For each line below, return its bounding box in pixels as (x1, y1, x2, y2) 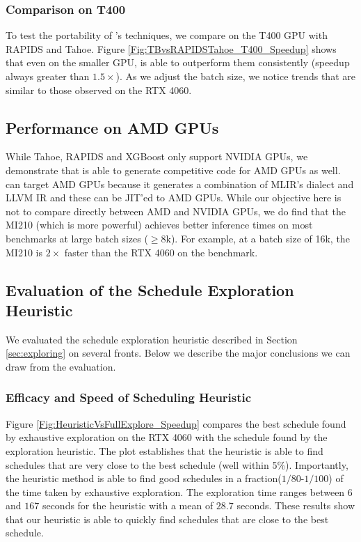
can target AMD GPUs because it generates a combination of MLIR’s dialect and (6, 176, 354, 191)
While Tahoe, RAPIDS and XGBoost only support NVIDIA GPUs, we (6, 149, 308, 164)
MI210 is (6, 245, 42, 259)
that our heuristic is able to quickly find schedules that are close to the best (6, 511, 329, 526)
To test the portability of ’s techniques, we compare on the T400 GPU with (6, 28, 328, 42)
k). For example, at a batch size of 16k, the (166, 231, 350, 245)
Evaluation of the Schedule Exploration (6, 279, 294, 300)
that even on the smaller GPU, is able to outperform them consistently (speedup (6, 55, 350, 70)
